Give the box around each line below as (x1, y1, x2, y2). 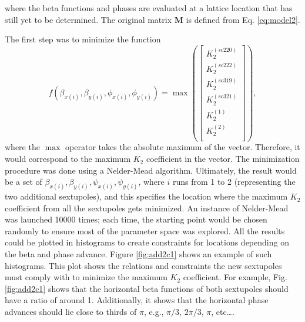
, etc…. (211, 306, 234, 318)
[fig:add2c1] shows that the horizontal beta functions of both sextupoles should (5, 282, 289, 294)
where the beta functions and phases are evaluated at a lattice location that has (5, 2, 293, 14)
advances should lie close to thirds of (5, 306, 137, 318)
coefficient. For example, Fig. (183, 271, 287, 283)
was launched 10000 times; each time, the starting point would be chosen (5, 213, 267, 225)
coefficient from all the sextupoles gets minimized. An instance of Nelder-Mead (5, 201, 289, 214)
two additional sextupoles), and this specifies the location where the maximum (5, 190, 288, 203)
